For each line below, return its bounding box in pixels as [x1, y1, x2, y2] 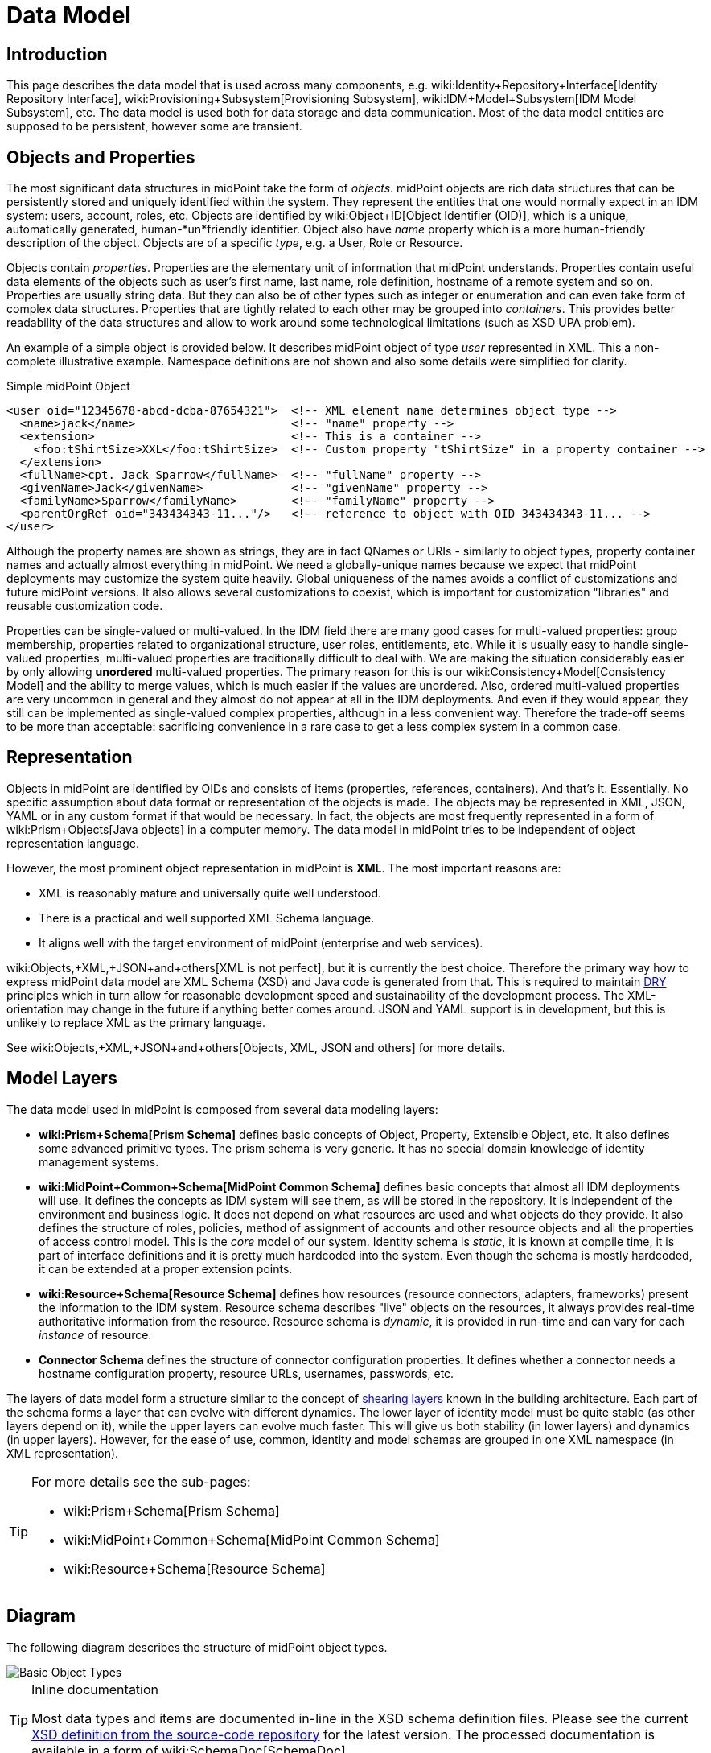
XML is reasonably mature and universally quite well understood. [39, 885, 382, 900]
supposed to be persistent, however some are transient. [6, 119, 302, 134]
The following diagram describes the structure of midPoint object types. [6, 1640, 388, 1654]
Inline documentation [31, 1681, 159, 1697]
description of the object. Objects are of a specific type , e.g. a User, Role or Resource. [6, 236, 463, 250]
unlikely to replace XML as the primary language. [6, 1015, 266, 1029]
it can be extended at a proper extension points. [39, 1261, 293, 1276]
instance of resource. [39, 1327, 152, 1342]
